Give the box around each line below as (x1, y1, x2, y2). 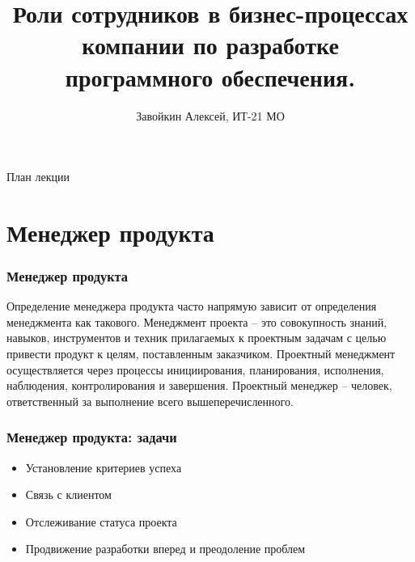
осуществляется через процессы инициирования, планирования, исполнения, (6, 361, 384, 378)
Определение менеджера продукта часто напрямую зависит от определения (6, 298, 377, 315)
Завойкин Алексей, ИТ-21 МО (136, 107, 285, 124)
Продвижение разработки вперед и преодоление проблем (25, 540, 306, 557)
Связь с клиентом (25, 486, 112, 503)
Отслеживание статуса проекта (25, 513, 177, 530)
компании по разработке (82, 28, 339, 61)
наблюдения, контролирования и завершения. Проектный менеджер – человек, (6, 377, 392, 394)
